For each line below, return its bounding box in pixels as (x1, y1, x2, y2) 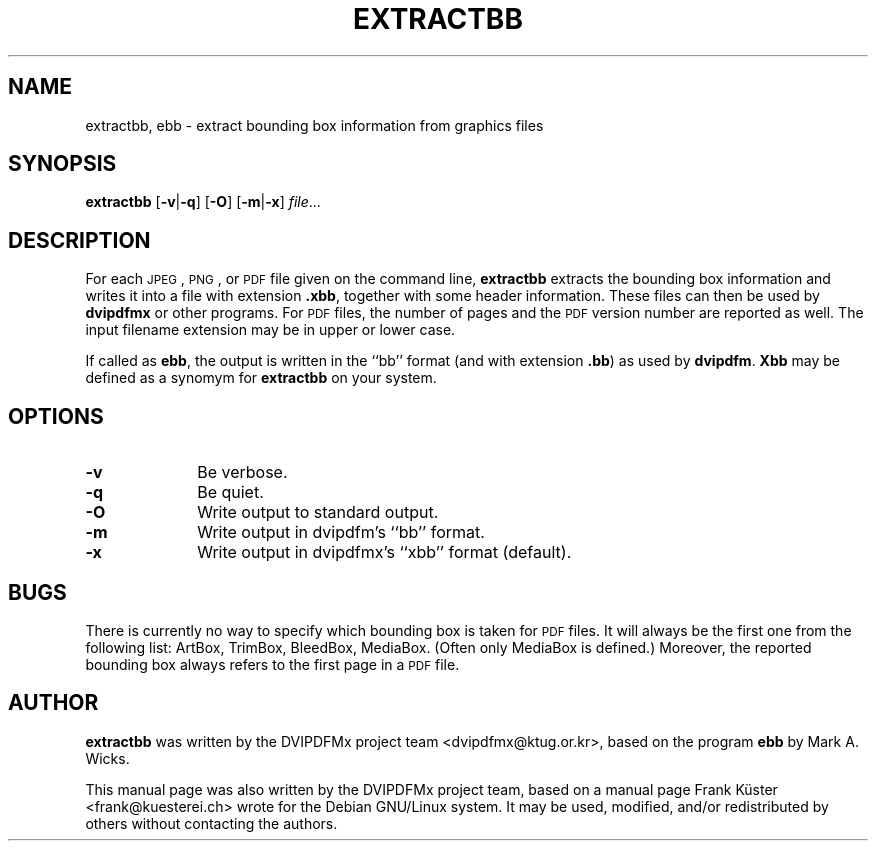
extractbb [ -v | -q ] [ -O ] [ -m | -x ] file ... (85, 193, 321, 211)
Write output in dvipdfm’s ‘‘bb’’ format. (197, 522, 485, 543)
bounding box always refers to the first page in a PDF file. (85, 655, 460, 673)
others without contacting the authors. (85, 814, 338, 832)
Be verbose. (197, 462, 288, 483)
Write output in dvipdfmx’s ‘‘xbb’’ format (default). (197, 542, 572, 563)
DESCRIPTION (8, 227, 151, 253)
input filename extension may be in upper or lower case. (85, 321, 456, 339)
